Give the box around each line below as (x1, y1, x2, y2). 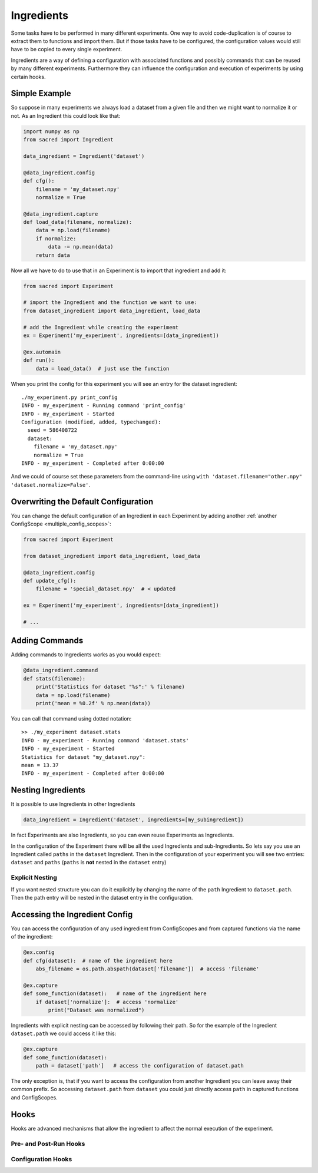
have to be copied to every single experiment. (11, 46, 122, 53)
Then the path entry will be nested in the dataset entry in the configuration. (11, 894, 193, 901)
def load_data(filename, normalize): (23, 219, 132, 226)
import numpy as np (23, 128, 79, 135)
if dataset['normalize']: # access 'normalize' (35, 999, 179, 1005)
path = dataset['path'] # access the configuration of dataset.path (35, 1062, 244, 1069)
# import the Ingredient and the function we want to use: (23, 299, 197, 306)
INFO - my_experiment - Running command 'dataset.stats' (21, 737, 190, 744)
